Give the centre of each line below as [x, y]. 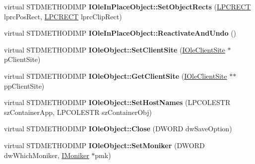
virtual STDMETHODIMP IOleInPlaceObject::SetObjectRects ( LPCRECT [127, 6]
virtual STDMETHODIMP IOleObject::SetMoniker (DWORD [104, 145]
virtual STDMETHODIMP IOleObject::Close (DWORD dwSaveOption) [118, 129]
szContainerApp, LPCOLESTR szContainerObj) [78, 112]
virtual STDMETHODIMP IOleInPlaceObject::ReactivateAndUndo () [120, 33]
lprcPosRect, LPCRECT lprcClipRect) [63, 16]
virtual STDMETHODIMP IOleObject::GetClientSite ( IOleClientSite [116, 76]
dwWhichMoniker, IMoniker [47, 155]
